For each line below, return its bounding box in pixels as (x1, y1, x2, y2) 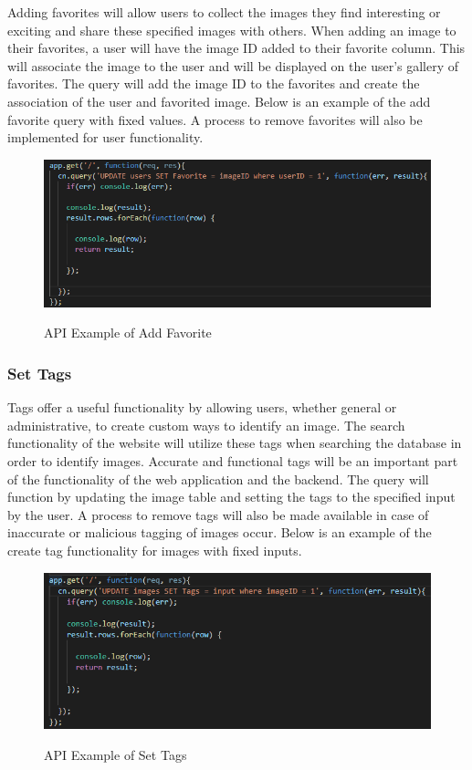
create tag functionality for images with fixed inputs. (7, 541, 302, 559)
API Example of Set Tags (44, 744, 187, 764)
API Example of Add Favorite (44, 323, 212, 342)
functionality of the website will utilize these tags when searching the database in (7, 433, 462, 453)
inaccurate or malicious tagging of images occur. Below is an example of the (7, 523, 432, 542)
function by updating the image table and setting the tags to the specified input (7, 487, 456, 506)
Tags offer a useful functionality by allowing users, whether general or (7, 398, 397, 417)
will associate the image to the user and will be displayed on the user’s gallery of (7, 56, 459, 75)
